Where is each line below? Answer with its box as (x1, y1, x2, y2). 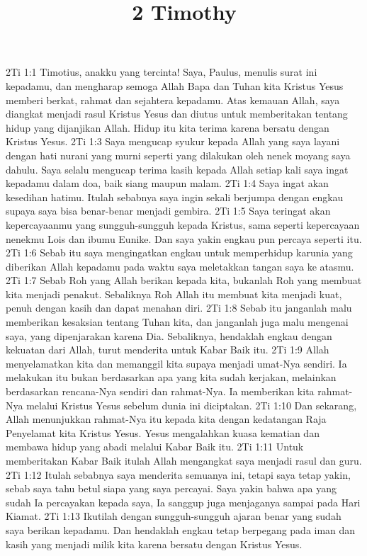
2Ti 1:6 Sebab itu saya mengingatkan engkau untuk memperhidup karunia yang (6, 245, 353, 260)
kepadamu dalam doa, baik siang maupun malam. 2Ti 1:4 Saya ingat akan (6, 176, 329, 191)
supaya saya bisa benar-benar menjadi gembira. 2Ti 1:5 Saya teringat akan (6, 203, 331, 218)
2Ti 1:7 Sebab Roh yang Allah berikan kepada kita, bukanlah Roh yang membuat (6, 273, 362, 288)
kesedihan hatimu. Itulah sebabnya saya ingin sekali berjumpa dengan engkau (6, 189, 344, 204)
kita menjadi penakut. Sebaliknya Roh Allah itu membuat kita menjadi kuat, (6, 286, 342, 301)
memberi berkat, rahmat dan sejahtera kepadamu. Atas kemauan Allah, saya (6, 92, 340, 107)
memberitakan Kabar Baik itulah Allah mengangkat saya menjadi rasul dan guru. (6, 453, 362, 467)
